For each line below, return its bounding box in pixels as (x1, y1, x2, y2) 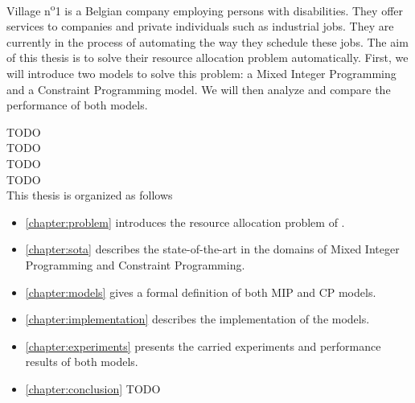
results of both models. (25, 353, 138, 370)
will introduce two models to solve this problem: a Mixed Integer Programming (6, 65, 397, 82)
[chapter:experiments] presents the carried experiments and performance (25, 337, 381, 354)
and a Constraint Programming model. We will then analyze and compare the (6, 80, 391, 97)
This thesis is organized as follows (6, 187, 173, 204)
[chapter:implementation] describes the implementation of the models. (25, 310, 370, 327)
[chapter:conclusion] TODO (25, 380, 161, 397)
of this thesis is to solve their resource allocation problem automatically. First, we (6, 49, 409, 66)
